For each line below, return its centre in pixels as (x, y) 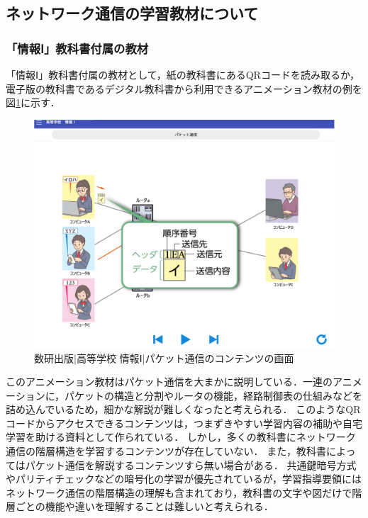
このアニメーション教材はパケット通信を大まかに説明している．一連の (169, 382)
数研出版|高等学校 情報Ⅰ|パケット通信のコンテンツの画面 (164, 357)
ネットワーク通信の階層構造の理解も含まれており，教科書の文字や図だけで (179, 492)
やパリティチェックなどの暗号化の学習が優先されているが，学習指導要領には (184, 479)
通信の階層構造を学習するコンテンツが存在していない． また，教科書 (166, 451)
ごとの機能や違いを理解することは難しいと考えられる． (144, 506)
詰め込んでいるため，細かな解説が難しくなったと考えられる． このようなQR (183, 409)
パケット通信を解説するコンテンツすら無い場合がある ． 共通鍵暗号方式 (191, 464)
